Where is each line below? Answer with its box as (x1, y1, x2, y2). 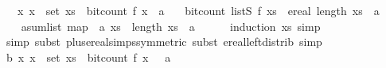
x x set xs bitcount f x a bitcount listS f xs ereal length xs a (17, 2, 380, 18)
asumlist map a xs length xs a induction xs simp (21, 17, 321, 34)
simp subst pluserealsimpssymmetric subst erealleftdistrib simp (6, 33, 322, 50)
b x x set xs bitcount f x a (6, 48, 171, 65)
